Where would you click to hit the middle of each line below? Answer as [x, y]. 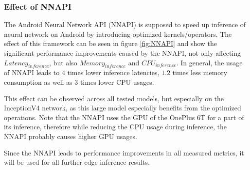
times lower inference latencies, [113, 72]
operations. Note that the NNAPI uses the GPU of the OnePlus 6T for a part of [124, 117]
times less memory [200, 72]
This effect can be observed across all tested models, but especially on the [114, 98]
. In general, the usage [209, 62]
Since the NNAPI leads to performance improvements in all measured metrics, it [124, 152]
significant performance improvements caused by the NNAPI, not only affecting [123, 53]
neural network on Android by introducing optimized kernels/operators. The [118, 34]
